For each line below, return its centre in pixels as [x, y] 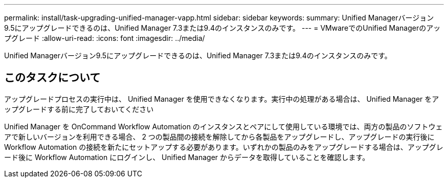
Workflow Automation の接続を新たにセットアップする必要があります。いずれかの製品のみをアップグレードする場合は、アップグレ [224, 147]
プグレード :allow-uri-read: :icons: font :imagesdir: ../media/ [105, 38]
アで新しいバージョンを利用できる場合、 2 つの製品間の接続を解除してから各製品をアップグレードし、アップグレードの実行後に [219, 136]
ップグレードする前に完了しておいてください [79, 109]
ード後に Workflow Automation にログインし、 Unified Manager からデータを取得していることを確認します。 [187, 157]
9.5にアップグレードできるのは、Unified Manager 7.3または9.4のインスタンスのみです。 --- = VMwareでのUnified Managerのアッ [222, 28]
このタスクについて [52, 78]
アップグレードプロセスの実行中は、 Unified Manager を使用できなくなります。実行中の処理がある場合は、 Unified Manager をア [222, 99]
